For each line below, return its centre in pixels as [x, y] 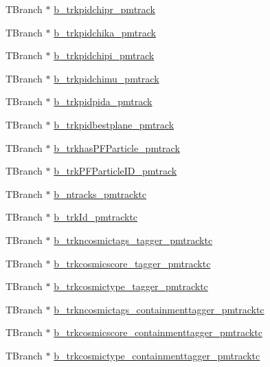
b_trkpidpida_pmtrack [103, 101]
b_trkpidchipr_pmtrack [104, 9]
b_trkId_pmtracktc [96, 217]
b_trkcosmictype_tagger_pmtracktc [131, 286]
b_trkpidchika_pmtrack [105, 32]
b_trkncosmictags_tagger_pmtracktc [133, 240]
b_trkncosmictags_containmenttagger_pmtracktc [159, 309]
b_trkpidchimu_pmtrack [106, 78]
